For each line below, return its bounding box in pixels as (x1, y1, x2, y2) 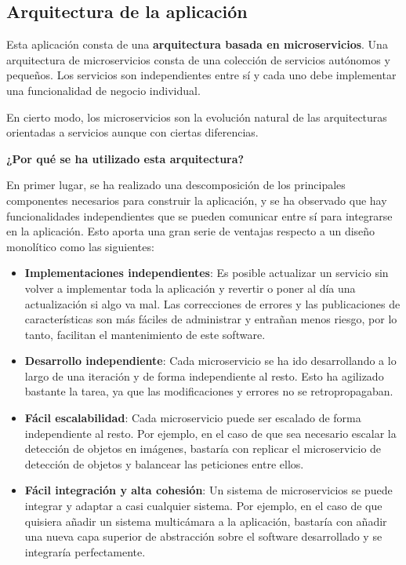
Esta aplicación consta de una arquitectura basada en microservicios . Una (6, 36, 388, 53)
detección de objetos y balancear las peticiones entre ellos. (24, 455, 304, 472)
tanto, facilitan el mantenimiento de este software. (24, 326, 266, 342)
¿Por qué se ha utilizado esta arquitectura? (6, 150, 245, 166)
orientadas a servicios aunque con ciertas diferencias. (6, 124, 259, 140)
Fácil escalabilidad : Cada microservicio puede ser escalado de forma (24, 410, 361, 426)
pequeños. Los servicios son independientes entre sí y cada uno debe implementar (6, 67, 397, 83)
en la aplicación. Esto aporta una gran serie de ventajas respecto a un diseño (6, 223, 375, 239)
